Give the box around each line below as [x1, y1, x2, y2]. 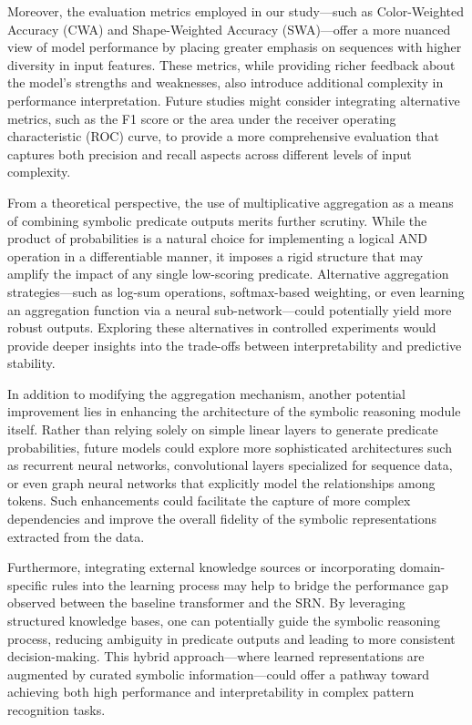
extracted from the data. [7, 526, 145, 546]
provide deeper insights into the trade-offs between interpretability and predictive [7, 335, 462, 354]
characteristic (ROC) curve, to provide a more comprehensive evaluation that [7, 127, 439, 146]
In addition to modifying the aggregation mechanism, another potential [7, 383, 405, 403]
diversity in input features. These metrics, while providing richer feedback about [7, 55, 456, 74]
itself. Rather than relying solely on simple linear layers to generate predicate [7, 420, 438, 439]
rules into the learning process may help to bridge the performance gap [51, 575, 448, 594]
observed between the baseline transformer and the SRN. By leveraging [7, 593, 405, 612]
